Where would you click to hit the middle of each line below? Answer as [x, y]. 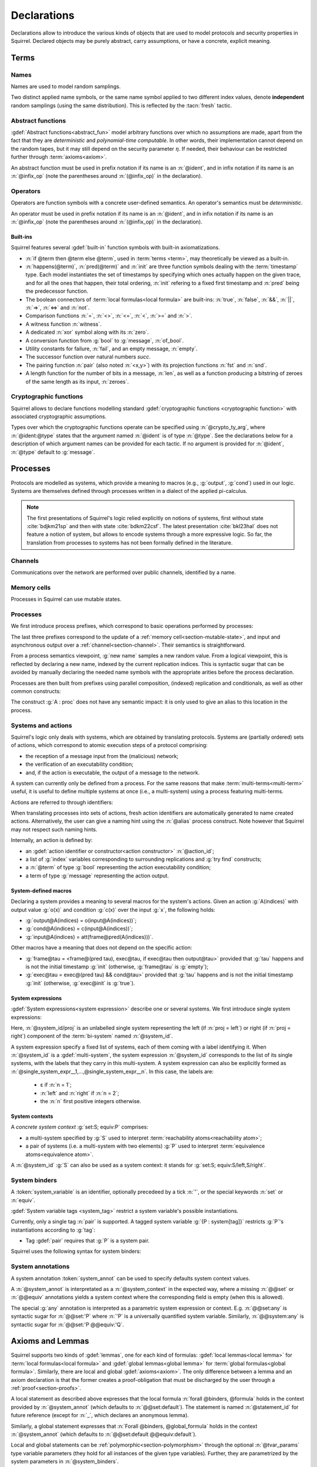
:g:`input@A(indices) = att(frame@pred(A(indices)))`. [90, 937]
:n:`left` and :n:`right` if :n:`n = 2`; [80, 1093]
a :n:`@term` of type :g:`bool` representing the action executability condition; [118, 867]
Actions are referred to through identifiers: [62, 802]
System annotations [40, 1266]
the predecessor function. [57, 291]
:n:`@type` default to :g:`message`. [53, 452]
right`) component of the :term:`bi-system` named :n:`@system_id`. [92, 1036]
